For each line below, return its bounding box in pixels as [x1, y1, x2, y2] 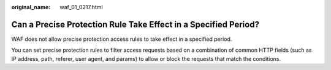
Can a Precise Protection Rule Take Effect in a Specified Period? [11, 19, 260, 30]
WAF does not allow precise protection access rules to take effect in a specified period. [11, 35, 232, 43]
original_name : [11, 4, 51, 10]
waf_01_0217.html [59, 4, 104, 10]
